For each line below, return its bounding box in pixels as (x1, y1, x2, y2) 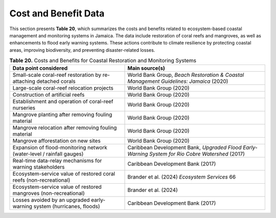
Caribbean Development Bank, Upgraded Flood (127, 144, 242, 151)
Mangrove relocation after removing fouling (12, 124, 117, 132)
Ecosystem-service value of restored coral (12, 170, 115, 178)
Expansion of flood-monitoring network (12, 144, 107, 151)
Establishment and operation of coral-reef (12, 98, 113, 105)
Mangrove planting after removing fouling (12, 111, 112, 118)
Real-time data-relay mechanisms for (12, 157, 102, 164)
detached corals (36, 78, 76, 85)
